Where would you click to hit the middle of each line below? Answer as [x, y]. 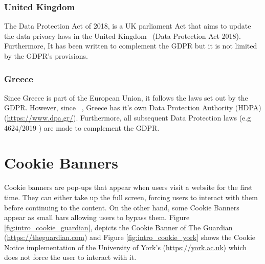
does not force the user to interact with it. [70, 257]
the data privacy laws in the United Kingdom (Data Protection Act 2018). [123, 35]
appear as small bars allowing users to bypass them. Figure [97, 217]
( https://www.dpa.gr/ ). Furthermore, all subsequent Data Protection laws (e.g [128, 117]
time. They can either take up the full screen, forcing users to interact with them [131, 197]
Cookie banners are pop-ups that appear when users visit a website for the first [128, 187]
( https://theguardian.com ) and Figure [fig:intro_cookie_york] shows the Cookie [130, 237]
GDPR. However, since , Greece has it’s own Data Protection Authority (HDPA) [133, 107]
